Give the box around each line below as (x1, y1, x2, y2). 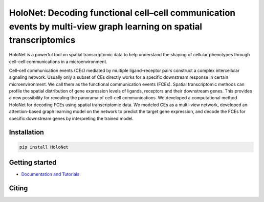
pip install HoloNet (19, 144, 68, 150)
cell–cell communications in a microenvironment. (9, 59, 108, 65)
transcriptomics (9, 35, 76, 46)
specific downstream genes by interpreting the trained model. (9, 115, 134, 121)
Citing (9, 184, 28, 192)
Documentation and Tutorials (21, 171, 80, 177)
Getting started (9, 158, 57, 167)
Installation (9, 128, 44, 136)
